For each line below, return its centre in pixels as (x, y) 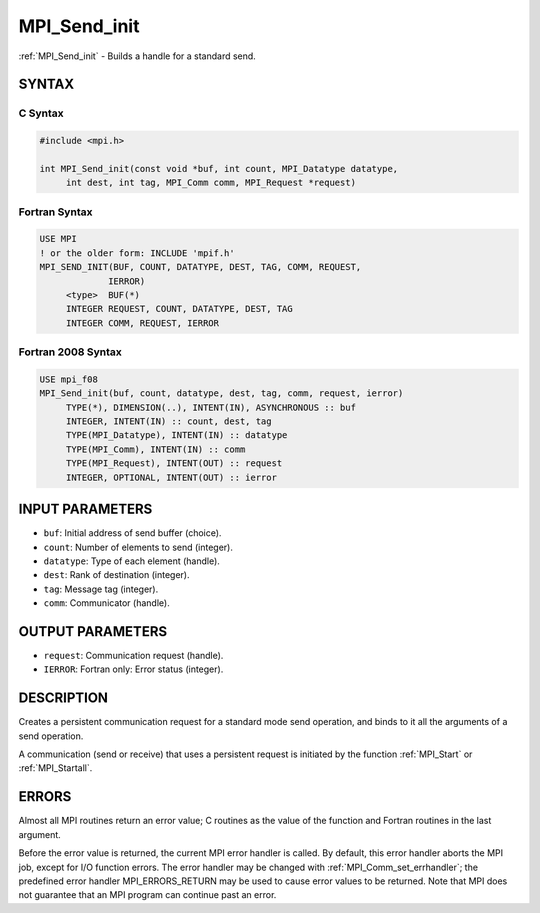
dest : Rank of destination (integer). (116, 575)
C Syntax (41, 113)
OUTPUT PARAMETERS (93, 631)
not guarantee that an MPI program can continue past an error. (147, 895)
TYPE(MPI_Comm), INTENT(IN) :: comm (155, 449)
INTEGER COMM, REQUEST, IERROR (142, 323)
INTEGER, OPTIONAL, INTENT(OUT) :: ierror (171, 477)
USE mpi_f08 (69, 379)
